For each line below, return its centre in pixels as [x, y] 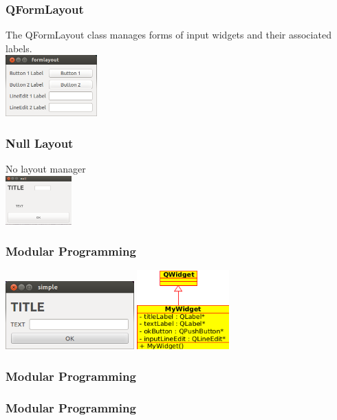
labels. [19, 48]
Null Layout [40, 143]
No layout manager [46, 168]
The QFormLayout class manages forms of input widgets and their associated [168, 35]
